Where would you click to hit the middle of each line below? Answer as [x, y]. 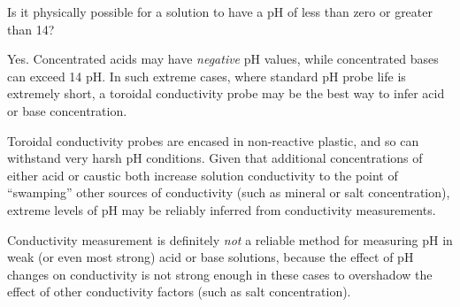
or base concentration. [67, 110]
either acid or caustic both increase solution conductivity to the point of [203, 175]
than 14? [31, 29]
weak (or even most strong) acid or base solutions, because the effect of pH [211, 257]
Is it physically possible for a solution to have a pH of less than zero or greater [220, 12]
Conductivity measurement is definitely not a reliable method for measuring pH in [230, 239]
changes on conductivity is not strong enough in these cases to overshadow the [220, 274]
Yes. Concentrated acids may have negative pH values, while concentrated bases [223, 59]
